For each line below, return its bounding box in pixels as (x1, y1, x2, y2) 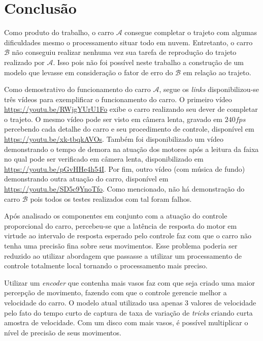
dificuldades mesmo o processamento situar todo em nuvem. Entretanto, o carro (4, 37, 253, 47)
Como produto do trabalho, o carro (4, 27, 114, 38)
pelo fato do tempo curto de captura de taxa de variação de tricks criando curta (4, 307, 253, 318)
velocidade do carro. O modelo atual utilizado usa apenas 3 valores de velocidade (4, 297, 256, 307)
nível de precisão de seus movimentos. (4, 327, 121, 337)
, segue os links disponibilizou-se (159, 84, 259, 95)
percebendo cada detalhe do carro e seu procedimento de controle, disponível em (4, 123, 254, 134)
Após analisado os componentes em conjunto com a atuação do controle (4, 210, 227, 221)
